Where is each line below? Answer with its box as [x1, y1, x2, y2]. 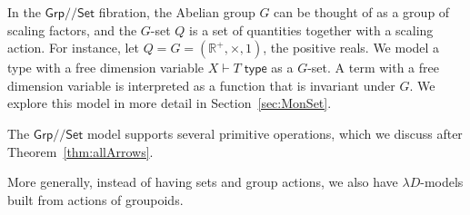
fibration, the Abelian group [98, 3, 255, 21]
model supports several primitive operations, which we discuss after [86, 123, 463, 142]
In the [7, 3, 41, 21]
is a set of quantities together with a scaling [189, 20, 434, 39]
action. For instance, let [7, 38, 139, 57]
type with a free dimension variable [7, 58, 204, 77]
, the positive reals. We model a [263, 38, 440, 57]
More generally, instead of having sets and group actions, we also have [7, 172, 398, 191]
